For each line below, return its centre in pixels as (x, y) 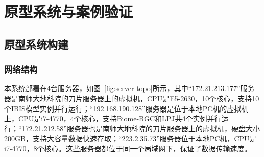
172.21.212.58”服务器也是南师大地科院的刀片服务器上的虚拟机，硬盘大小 (141, 128)
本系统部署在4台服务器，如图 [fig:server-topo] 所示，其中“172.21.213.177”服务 (129, 88)
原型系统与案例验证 (69, 12)
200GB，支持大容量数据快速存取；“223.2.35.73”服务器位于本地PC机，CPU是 (130, 138)
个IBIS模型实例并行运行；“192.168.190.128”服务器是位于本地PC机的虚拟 (123, 108)
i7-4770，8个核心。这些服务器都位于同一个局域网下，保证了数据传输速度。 (128, 148)
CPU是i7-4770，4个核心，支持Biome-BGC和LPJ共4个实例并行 (120, 118)
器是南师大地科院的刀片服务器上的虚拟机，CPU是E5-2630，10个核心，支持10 (132, 98)
